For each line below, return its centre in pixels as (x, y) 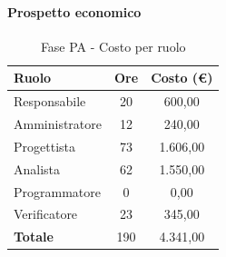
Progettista (44, 146)
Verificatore (46, 214)
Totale (34, 237)
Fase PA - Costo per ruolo (113, 46)
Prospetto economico (74, 11)
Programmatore (57, 191)
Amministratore (58, 124)
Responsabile (50, 101)
